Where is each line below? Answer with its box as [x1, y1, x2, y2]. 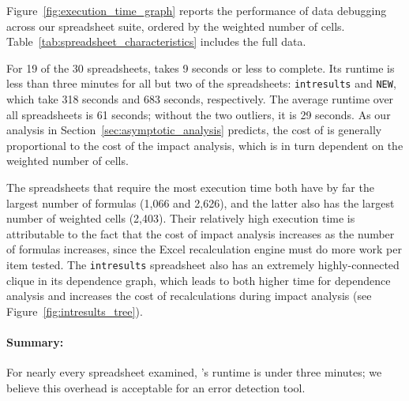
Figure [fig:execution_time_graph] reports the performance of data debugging [6, 2, 387, 18]
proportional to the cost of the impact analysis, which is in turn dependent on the [6, 137, 403, 153]
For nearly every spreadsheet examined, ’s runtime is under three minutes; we [6, 364, 382, 380]
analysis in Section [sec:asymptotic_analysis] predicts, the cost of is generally [6, 122, 382, 138]
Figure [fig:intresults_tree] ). [6, 302, 143, 319]
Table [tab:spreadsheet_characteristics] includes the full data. [6, 33, 306, 50]
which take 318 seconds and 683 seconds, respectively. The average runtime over [6, 91, 394, 107]
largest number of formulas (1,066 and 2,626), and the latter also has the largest [6, 194, 395, 211]
